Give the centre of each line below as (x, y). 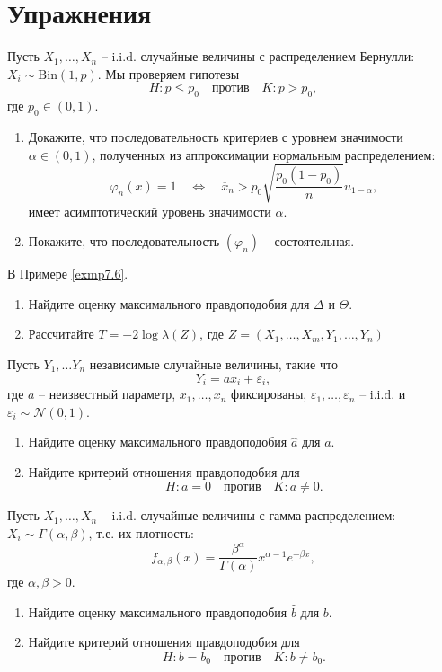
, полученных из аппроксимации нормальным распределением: (264, 154)
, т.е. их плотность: (141, 533)
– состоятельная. (309, 241)
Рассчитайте (61, 334)
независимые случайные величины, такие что (213, 364)
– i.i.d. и (383, 394)
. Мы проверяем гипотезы (168, 73)
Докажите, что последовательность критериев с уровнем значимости (216, 136)
